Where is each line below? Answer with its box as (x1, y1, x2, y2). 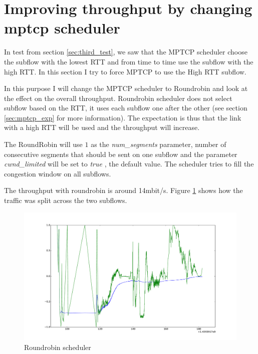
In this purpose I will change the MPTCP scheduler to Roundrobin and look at (4, 83, 248, 93)
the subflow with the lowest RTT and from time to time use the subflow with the (4, 56, 253, 66)
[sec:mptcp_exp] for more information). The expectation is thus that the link (4, 112, 241, 122)
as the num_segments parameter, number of (91, 139, 226, 149)
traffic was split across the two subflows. (4, 195, 127, 205)
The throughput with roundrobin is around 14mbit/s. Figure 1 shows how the (4, 185, 243, 195)
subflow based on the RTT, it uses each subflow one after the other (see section (4, 102, 247, 113)
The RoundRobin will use (4, 139, 83, 149)
